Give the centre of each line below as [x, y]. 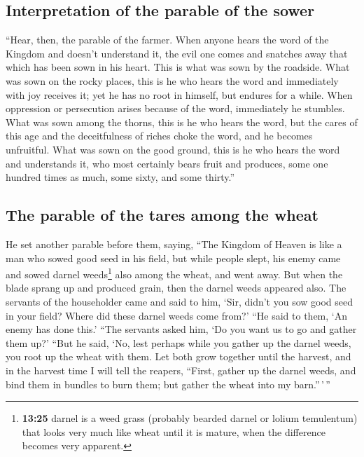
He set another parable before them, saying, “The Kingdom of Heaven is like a [174, 244]
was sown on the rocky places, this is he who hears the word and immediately [172, 80]
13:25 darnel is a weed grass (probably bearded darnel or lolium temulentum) [190, 418]
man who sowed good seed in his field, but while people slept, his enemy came [173, 258]
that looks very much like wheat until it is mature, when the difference [174, 431]
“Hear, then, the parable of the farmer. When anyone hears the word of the [167, 40]
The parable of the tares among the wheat [162, 215]
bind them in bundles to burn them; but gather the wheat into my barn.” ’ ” [168, 384]
